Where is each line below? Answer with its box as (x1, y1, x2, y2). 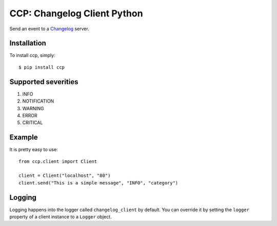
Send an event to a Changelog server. (9, 26, 89, 32)
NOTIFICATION (22, 98, 54, 105)
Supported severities (9, 77, 78, 86)
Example (9, 133, 38, 142)
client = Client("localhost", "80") (18, 173, 111, 179)
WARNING (22, 105, 44, 111)
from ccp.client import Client (18, 158, 97, 164)
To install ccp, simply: (9, 52, 56, 58)
